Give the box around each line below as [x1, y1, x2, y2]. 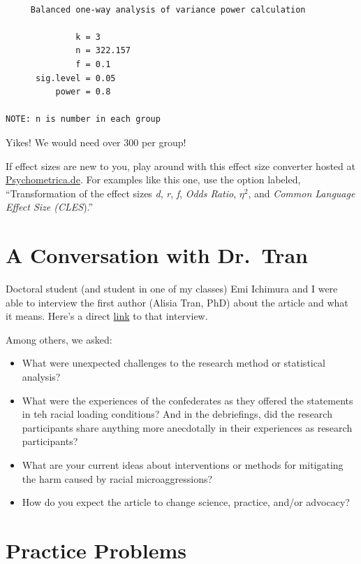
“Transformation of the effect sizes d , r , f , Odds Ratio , [6, 185, 237, 200]
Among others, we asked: [6, 332, 112, 346]
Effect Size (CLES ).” [6, 199, 94, 214]
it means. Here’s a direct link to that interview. [6, 309, 208, 323]
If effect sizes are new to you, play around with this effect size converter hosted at [6, 158, 355, 173]
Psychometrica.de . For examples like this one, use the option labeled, [6, 172, 301, 187]
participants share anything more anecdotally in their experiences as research [22, 420, 353, 435]
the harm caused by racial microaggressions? [22, 471, 213, 486]
